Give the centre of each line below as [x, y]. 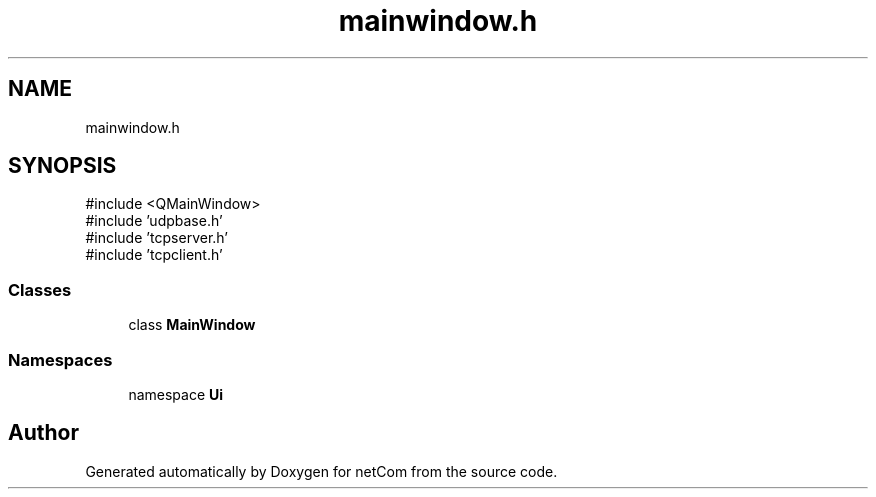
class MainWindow [192, 325]
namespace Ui [176, 394]
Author [43, 433]
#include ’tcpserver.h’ [157, 238]
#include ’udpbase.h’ [154, 221]
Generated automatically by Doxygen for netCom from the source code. [321, 471]
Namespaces [60, 359]
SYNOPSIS [62, 166]
